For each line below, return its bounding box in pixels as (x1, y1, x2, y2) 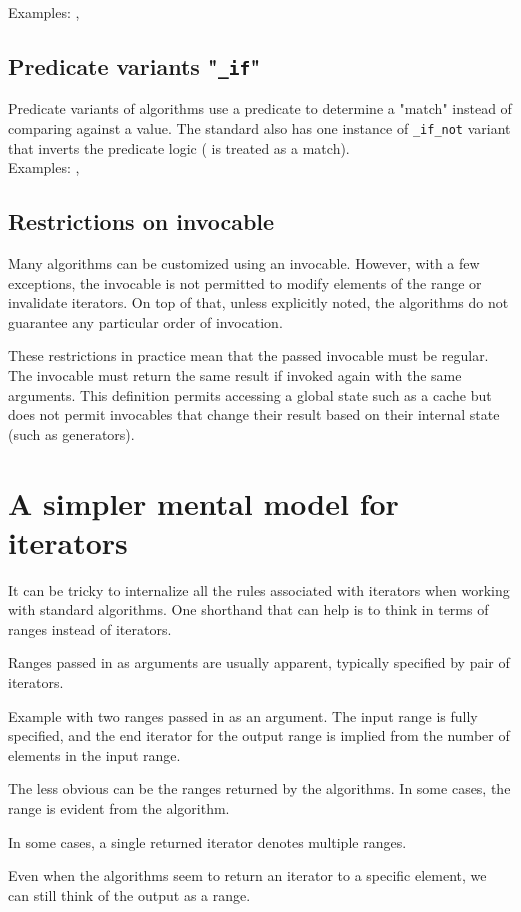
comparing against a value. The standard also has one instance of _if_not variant (8, 117, 511, 138)
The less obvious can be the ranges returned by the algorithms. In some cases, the (8, 778, 511, 799)
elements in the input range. (8, 744, 181, 765)
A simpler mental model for (8, 482, 399, 523)
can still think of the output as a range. (8, 884, 251, 905)
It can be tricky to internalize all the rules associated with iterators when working (8, 579, 510, 600)
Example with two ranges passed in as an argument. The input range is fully (8, 705, 478, 726)
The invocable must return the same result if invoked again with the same (8, 364, 462, 385)
